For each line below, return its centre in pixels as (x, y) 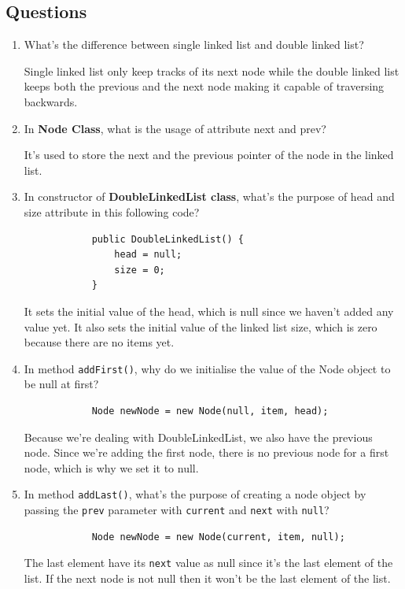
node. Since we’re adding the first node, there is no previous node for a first (206, 452)
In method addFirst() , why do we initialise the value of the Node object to (207, 368)
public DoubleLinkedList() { (168, 239)
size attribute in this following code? (112, 211)
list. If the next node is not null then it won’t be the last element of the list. (207, 578)
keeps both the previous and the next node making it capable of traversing (204, 86)
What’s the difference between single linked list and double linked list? (194, 44)
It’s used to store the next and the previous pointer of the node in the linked (209, 155)
